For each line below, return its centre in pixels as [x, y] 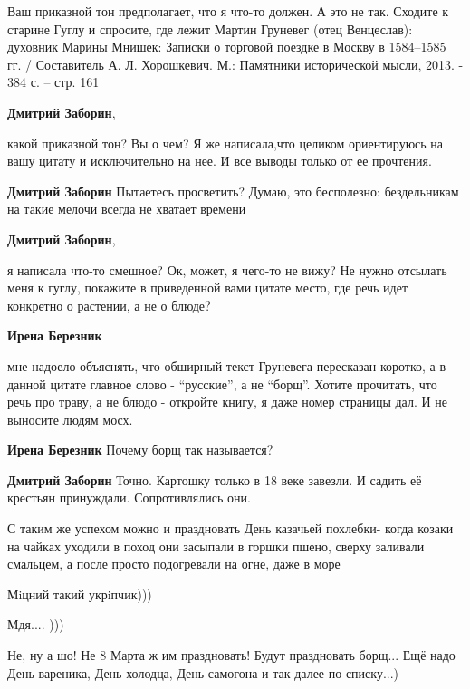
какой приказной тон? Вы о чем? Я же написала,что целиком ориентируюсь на [225, 143]
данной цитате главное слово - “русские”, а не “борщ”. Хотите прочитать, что [222, 383]
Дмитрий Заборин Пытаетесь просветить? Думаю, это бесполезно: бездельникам [233, 191]
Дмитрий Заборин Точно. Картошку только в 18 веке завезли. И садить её [215, 479]
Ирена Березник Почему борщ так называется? [140, 450]
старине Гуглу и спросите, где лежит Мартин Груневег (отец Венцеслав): [210, 29]
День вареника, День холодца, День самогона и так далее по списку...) [203, 672]
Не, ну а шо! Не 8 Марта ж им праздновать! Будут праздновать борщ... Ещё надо [231, 655]
